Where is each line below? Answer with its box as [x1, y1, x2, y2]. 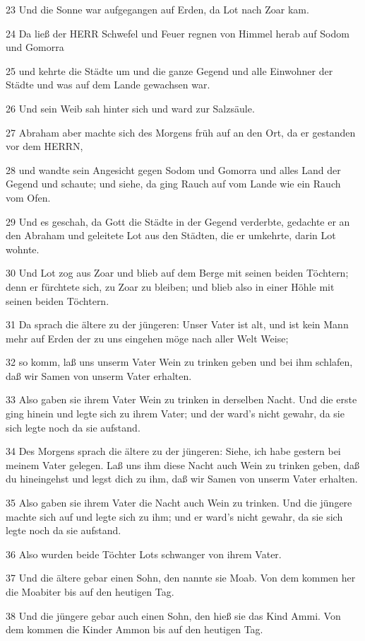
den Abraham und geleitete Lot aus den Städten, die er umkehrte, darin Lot [6, 228, 336, 243]
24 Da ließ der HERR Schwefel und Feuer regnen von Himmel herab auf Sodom [6, 25, 349, 40]
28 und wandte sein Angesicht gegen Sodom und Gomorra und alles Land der [6, 162, 341, 177]
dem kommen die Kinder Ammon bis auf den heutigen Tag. [6, 622, 263, 637]
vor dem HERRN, [6, 139, 83, 154]
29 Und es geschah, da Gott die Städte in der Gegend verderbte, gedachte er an [6, 214, 350, 229]
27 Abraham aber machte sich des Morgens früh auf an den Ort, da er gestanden [6, 125, 356, 139]
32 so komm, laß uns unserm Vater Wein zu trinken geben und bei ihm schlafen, [6, 354, 353, 369]
